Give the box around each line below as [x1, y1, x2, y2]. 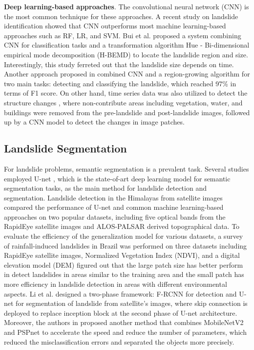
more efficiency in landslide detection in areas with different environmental [4, 279, 227, 289]
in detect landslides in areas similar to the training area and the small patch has [4, 269, 244, 279]
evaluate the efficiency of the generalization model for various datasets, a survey [4, 231, 243, 241]
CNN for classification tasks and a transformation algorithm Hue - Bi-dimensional [4, 40, 250, 50]
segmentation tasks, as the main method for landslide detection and [4, 183, 207, 193]
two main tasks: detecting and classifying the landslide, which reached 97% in [4, 78, 236, 88]
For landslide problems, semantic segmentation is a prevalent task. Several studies [4, 163, 249, 174]
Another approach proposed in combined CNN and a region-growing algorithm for [4, 69, 250, 79]
